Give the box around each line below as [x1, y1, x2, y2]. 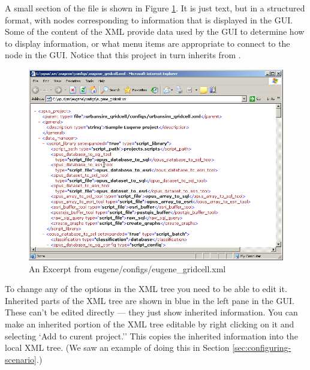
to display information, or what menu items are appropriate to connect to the [5, 37, 290, 49]
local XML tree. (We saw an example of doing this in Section [5, 341, 230, 354]
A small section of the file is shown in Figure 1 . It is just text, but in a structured [5, 2, 305, 14]
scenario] [5, 353, 37, 365]
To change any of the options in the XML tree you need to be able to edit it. [5, 282, 287, 295]
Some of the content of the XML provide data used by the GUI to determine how [5, 25, 305, 38]
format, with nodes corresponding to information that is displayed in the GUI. [5, 13, 293, 26]
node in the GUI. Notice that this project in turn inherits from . [5, 49, 241, 61]
